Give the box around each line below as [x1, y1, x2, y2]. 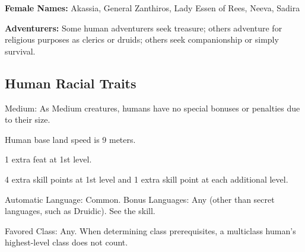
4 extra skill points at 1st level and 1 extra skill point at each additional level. [5, 173, 288, 185]
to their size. [5, 113, 50, 126]
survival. [5, 44, 36, 57]
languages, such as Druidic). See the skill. [5, 205, 155, 217]
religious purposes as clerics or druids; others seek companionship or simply [5, 33, 279, 46]
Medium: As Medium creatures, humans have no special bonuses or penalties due [5, 101, 300, 114]
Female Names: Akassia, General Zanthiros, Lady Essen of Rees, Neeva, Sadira [5, 2, 300, 14]
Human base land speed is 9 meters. [5, 133, 136, 145]
